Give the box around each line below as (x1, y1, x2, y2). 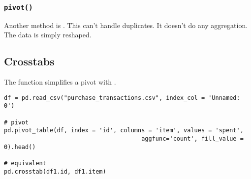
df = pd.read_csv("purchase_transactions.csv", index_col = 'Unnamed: (4, 94, 240, 101)
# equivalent (4, 160, 46, 167)
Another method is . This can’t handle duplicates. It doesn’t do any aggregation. (4, 20, 248, 30)
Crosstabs (4, 54, 55, 69)
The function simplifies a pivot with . (4, 77, 116, 87)
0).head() (4, 143, 36, 150)
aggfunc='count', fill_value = (141, 135, 244, 143)
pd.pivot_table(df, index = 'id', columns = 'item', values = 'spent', (4, 127, 244, 134)
